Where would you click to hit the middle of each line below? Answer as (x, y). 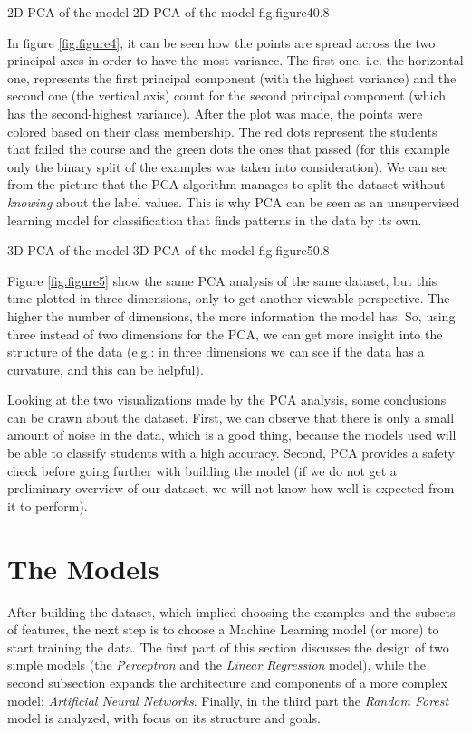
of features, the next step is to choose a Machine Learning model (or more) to (223, 629)
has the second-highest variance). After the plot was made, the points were (215, 113)
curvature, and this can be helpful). (106, 369)
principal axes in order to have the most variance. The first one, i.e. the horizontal (235, 60)
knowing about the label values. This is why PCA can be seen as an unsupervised (234, 201)
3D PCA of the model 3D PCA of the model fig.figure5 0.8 (168, 250)
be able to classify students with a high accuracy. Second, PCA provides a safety (231, 453)
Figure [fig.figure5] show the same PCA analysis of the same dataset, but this (222, 280)
